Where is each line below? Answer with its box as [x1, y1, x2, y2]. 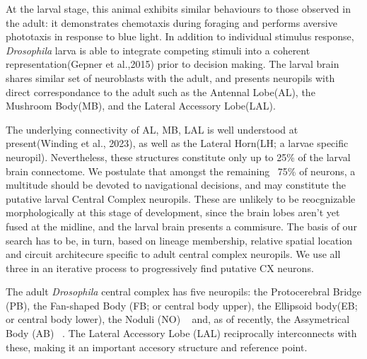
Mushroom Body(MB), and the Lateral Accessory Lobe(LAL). [6, 98, 276, 113]
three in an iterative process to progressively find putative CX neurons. [6, 260, 314, 275]
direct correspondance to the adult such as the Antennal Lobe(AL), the [6, 84, 315, 99]
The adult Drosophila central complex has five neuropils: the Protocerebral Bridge [6, 284, 362, 299]
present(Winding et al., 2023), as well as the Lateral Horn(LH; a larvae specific [6, 136, 349, 151]
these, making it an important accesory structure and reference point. [6, 339, 308, 354]
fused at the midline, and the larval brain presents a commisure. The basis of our [6, 218, 357, 233]
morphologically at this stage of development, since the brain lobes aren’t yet [6, 205, 340, 220]
